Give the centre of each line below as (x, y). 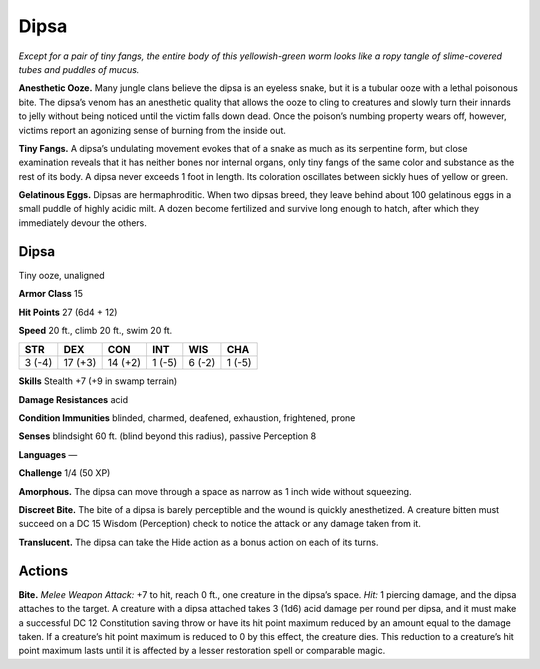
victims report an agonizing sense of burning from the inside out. (152, 130)
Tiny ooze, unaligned (61, 275)
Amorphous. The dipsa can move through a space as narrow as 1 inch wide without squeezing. (215, 491)
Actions (43, 570)
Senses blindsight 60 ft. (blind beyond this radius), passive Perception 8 (167, 436)
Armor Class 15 (51, 294)
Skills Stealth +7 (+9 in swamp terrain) (98, 381)
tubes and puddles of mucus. (79, 69)
